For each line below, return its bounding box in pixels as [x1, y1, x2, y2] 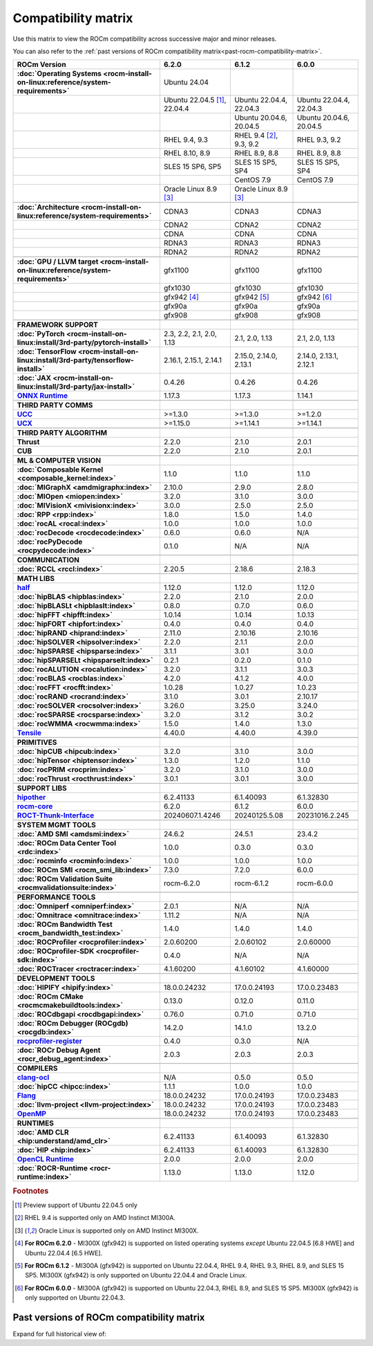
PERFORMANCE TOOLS [17, 892, 96, 902]
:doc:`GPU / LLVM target [17, 257, 99, 266]
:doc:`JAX [17, 374, 52, 383]
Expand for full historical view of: [12, 1330, 107, 1338]
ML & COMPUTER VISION [17, 456, 102, 465]
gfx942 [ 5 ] [234, 293, 269, 302]
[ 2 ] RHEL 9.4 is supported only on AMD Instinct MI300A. [15, 1214, 176, 1222]
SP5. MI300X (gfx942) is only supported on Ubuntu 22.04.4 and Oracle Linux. [25, 1271, 247, 1280]
